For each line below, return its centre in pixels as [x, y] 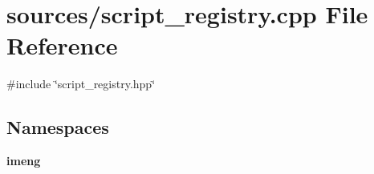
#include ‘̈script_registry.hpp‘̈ [81, 84]
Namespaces [58, 127]
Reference [62, 45]
